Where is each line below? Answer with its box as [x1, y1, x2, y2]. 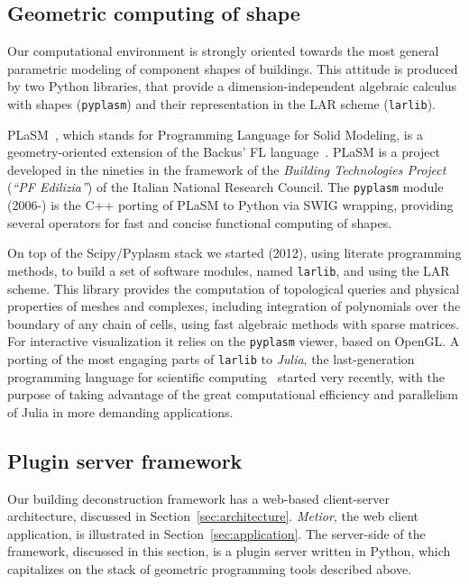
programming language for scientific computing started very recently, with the [7, 367, 445, 386]
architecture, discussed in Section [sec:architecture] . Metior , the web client [7, 506, 419, 525]
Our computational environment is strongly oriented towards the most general [7, 41, 439, 60]
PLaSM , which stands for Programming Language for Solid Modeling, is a [7, 124, 423, 143]
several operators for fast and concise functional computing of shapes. [7, 213, 392, 232]
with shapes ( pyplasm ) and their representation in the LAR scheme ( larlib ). [7, 94, 436, 113]
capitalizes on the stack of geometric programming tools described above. [7, 559, 412, 578]
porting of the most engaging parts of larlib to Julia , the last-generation [7, 349, 415, 368]
